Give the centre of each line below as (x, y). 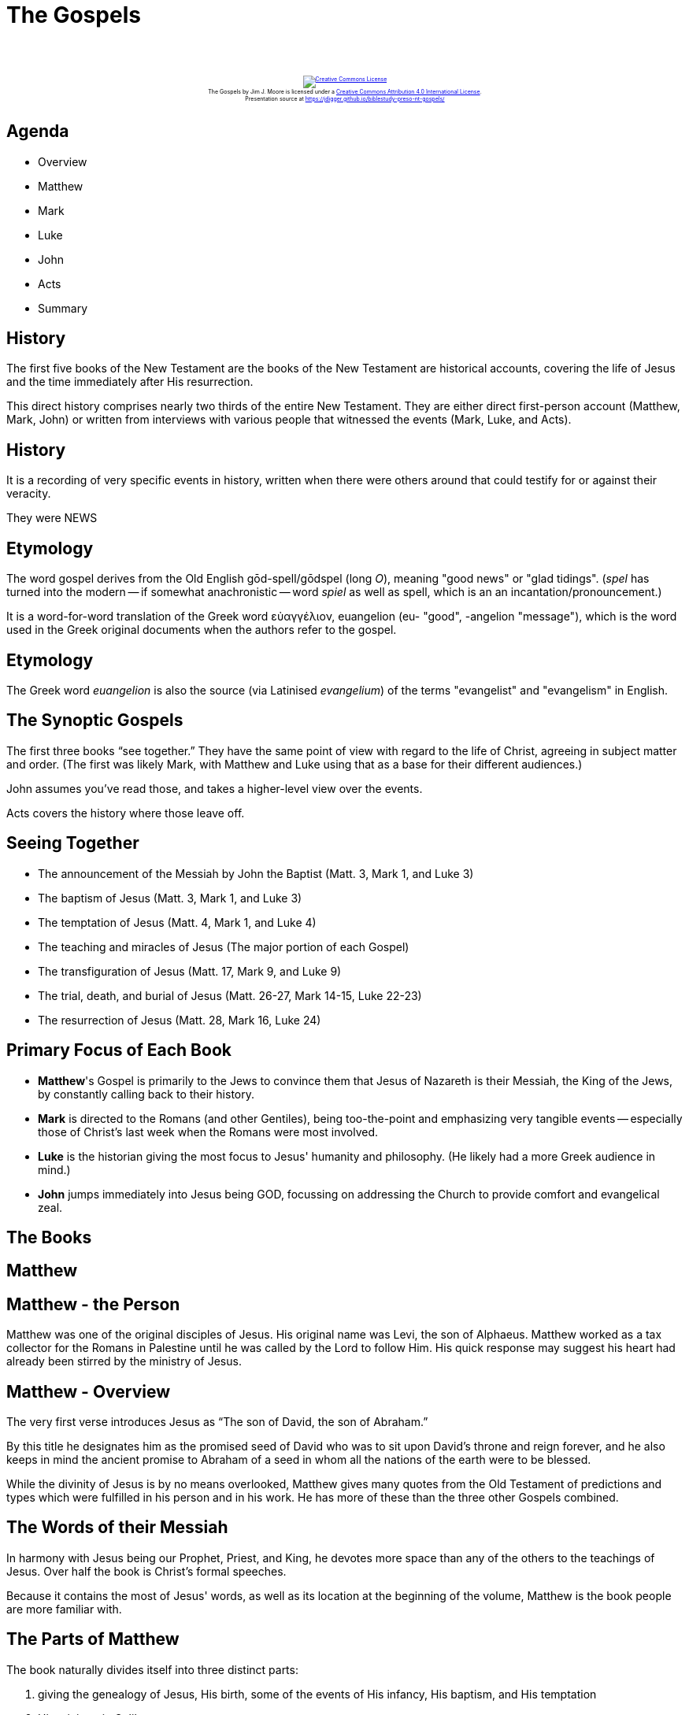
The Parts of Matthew (93, 1639)
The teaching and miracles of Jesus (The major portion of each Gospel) (224, 946)
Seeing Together (73, 843)
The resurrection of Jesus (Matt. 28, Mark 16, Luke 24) (180, 1020)
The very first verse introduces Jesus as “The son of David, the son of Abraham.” (217, 1422)
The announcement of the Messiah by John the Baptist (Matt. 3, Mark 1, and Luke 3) (256, 873)
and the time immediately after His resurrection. (130, 382)
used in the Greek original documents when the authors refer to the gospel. (202, 630)
